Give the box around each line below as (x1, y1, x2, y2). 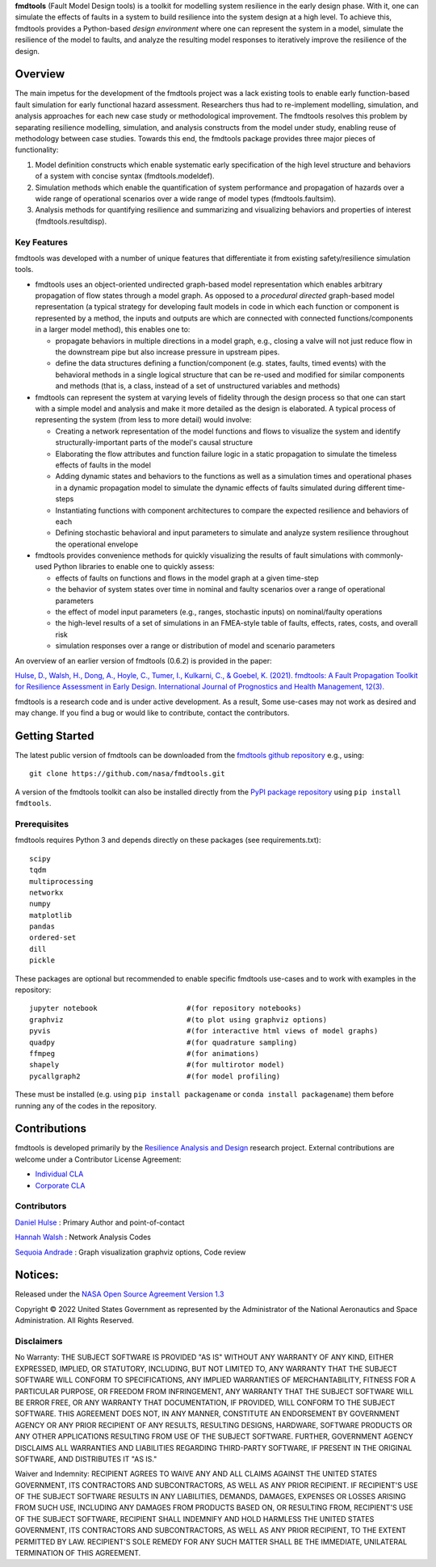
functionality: (15, 145, 59, 155)
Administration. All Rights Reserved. (15, 1316, 135, 1326)
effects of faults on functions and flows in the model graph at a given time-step (55, 573, 319, 583)
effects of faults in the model (55, 460, 151, 470)
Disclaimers (15, 1336, 63, 1347)
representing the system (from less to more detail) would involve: (35, 415, 252, 425)
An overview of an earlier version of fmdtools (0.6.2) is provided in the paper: (15, 656, 272, 665)
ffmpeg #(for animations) (29, 1050, 260, 1058)
